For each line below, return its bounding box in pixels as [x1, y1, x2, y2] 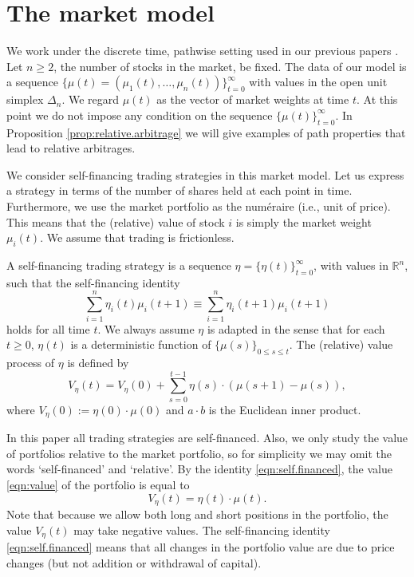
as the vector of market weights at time [156, 91, 349, 108]
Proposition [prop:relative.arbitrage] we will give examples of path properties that [6, 124, 406, 140]
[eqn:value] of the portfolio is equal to [6, 476, 190, 492]
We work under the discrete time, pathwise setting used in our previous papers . [6, 42, 399, 59]
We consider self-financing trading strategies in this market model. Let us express [6, 166, 404, 183]
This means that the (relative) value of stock [6, 213, 225, 230]
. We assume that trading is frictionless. [40, 229, 235, 246]
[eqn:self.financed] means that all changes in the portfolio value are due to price [6, 539, 395, 555]
